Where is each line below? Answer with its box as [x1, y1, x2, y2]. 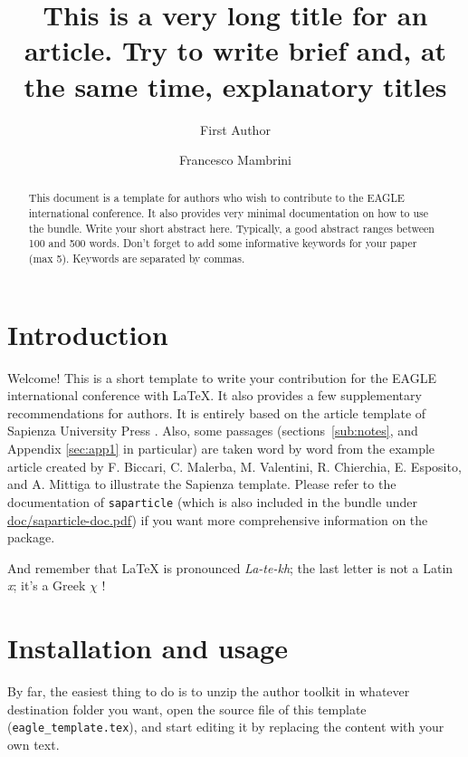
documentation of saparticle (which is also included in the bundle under [7, 492, 417, 511]
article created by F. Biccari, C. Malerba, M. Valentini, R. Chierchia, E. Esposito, [7, 456, 462, 475]
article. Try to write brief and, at [24, 32, 447, 69]
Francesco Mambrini [178, 150, 292, 169]
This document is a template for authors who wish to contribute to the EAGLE [28, 190, 405, 206]
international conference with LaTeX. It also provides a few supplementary [7, 386, 422, 405]
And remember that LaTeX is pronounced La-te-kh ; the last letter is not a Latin [7, 558, 454, 577]
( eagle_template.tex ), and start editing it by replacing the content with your [7, 717, 444, 736]
